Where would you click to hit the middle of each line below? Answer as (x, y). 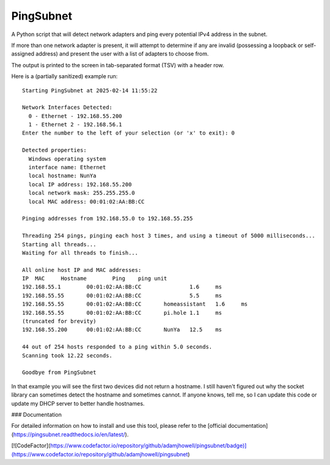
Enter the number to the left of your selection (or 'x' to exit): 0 (129, 133)
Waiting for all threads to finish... (80, 253)
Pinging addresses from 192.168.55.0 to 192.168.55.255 (108, 219)
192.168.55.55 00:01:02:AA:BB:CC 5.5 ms (122, 295)
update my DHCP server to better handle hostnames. (78, 403)
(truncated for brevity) (59, 321)
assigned (23, 54)
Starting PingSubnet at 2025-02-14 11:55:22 (90, 90)
